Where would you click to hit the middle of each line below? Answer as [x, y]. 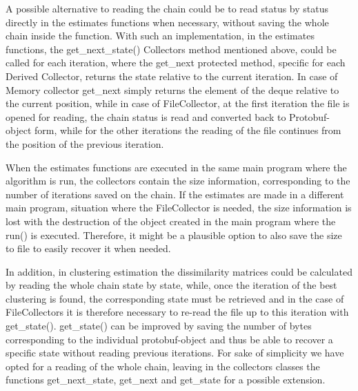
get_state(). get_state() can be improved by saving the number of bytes [159, 326]
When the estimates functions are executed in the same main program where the [176, 167]
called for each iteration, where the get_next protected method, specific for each [176, 63]
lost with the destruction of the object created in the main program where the [171, 221]
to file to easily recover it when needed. [88, 248]
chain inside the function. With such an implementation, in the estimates [160, 36]
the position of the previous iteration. [85, 143]
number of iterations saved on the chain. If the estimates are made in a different [175, 194]
